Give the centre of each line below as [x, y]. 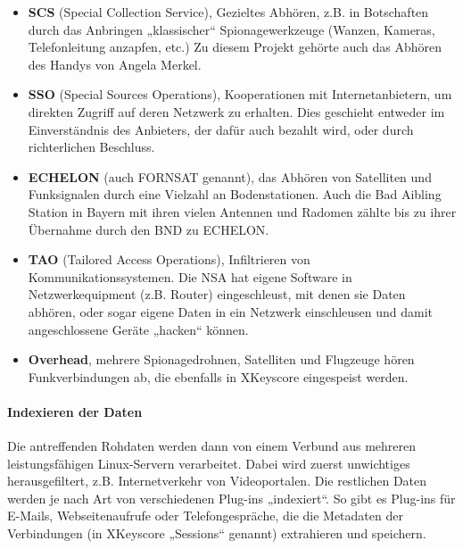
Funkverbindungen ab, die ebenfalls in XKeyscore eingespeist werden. [218, 376]
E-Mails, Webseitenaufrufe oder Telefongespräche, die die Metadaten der [205, 516]
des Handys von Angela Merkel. [115, 64]
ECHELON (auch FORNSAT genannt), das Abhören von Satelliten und [230, 176]
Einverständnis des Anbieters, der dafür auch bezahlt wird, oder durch [221, 129]
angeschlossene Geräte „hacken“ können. [138, 329]
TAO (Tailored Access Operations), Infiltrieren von [169, 259]
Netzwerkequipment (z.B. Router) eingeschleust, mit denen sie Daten [217, 294]
